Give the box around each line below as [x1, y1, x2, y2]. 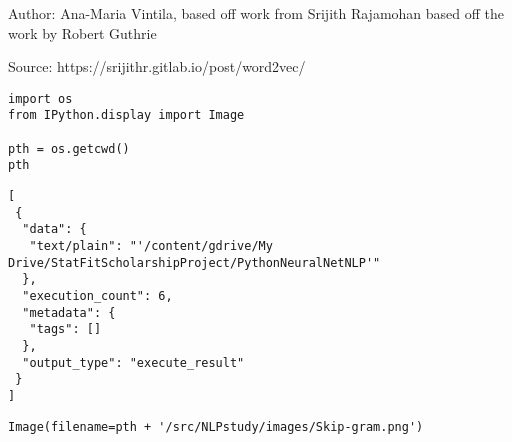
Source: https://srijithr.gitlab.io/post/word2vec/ [8, 56, 306, 77]
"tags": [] [29, 322, 102, 337]
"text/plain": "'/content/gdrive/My [29, 239, 273, 254]
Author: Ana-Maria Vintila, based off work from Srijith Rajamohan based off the [8, 3, 505, 23]
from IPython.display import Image [8, 108, 245, 123]
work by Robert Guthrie [8, 22, 157, 43]
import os [8, 91, 73, 106]
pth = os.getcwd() [8, 141, 130, 156]
